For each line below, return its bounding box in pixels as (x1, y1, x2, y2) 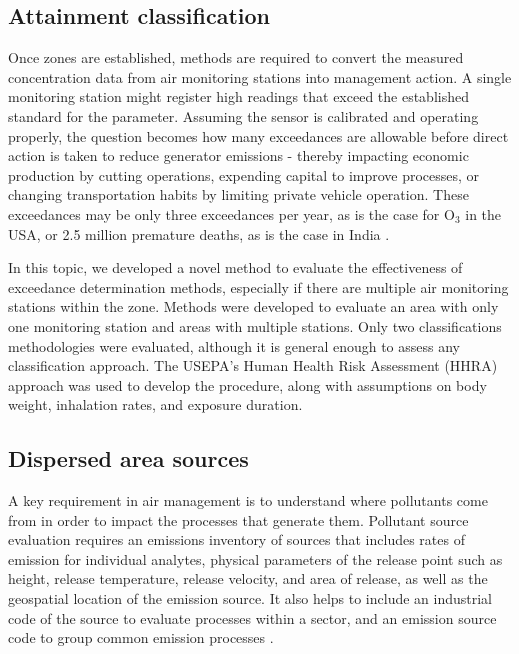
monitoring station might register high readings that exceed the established (8, 86, 469, 107)
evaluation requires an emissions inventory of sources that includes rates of (8, 529, 465, 550)
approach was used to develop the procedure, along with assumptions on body (8, 374, 487, 395)
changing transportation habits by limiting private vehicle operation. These (8, 184, 469, 205)
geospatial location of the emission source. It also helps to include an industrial (8, 588, 493, 609)
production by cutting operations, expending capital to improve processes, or (8, 164, 480, 185)
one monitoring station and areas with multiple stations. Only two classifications (8, 315, 502, 336)
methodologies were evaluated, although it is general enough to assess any (8, 335, 461, 356)
